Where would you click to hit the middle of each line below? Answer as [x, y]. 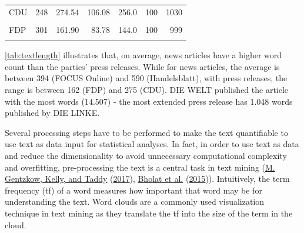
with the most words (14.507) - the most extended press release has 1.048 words [149, 101]
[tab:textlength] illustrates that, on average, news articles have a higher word [143, 55]
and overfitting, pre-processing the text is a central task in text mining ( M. [140, 167]
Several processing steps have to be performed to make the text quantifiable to [146, 132]
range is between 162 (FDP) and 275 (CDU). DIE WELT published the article [147, 89]
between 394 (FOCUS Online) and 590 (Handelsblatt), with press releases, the [146, 78]
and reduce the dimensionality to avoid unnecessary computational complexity [146, 155]
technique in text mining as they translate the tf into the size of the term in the [149, 213]
